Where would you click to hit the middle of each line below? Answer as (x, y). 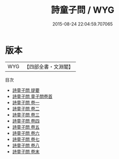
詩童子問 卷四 (26, 121)
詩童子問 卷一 (26, 102)
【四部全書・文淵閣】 (49, 67)
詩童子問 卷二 (26, 108)
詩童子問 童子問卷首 (32, 96)
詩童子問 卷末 (26, 151)
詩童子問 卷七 (26, 139)
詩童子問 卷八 (26, 145)
